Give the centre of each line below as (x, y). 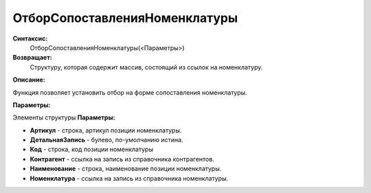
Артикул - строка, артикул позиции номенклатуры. (106, 130)
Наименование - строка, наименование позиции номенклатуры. (126, 169)
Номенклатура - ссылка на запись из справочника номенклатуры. (129, 178)
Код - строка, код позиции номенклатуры (92, 149)
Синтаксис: (30, 38)
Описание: (29, 80)
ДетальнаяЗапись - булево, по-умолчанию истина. (106, 140)
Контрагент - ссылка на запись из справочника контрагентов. (122, 159)
